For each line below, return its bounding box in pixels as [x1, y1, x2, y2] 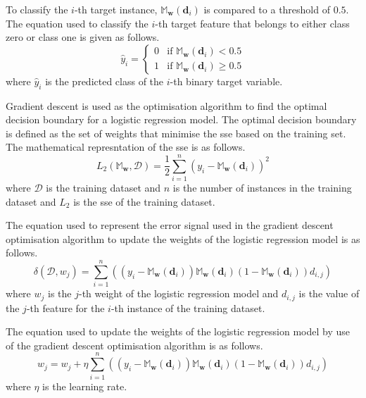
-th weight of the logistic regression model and [78, 286, 279, 301]
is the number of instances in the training [172, 180, 352, 195]
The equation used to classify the [6, 15, 149, 30]
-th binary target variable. [170, 73, 283, 88]
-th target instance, [74, 2, 158, 16]
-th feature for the [26, 300, 105, 315]
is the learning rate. [42, 378, 127, 393]
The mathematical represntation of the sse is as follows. [6, 139, 246, 154]
